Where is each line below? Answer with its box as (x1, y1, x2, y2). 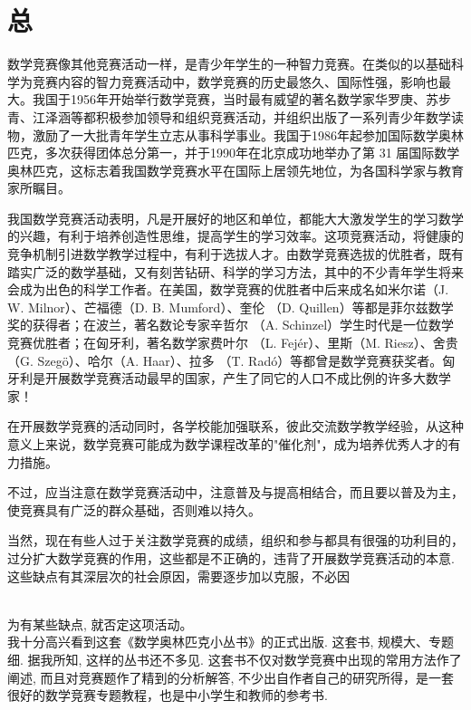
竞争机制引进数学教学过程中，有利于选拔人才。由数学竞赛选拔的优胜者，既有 (7, 245, 464, 264)
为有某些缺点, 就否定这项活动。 (7, 614, 193, 633)
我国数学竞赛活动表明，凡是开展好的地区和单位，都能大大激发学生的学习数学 (7, 208, 464, 227)
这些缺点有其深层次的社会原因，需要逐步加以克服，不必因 (7, 566, 350, 585)
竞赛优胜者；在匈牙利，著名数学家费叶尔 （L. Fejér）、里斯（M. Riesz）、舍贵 (7, 333, 458, 352)
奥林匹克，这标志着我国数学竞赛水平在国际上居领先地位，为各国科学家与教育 (7, 160, 464, 179)
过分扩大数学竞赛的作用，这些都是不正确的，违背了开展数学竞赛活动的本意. (7, 548, 455, 567)
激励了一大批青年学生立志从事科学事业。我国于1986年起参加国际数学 (32, 125, 438, 144)
